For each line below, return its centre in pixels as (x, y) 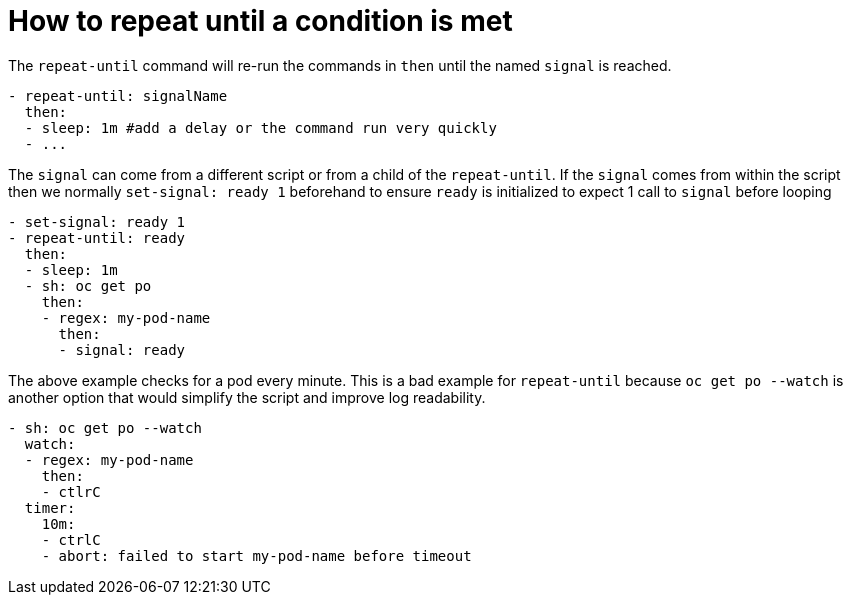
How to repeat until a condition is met (260, 21)
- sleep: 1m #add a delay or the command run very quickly (260, 127)
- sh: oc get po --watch (105, 427)
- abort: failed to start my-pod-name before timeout (256, 555)
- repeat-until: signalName (118, 95)
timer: (50, 507)
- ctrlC (71, 539)
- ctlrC (71, 491)
